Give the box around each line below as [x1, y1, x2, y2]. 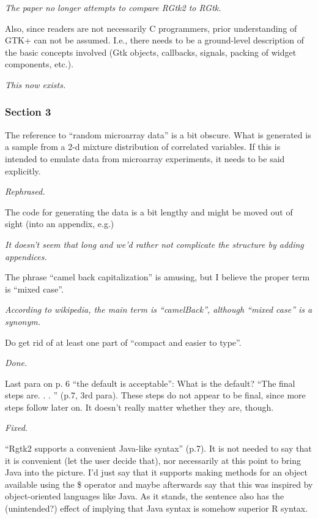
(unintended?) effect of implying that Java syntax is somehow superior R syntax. [5, 502, 308, 515]
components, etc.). [5, 58, 74, 70]
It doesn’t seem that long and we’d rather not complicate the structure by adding [5, 237, 304, 250]
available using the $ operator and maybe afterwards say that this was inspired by [5, 477, 313, 490]
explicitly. [5, 164, 41, 177]
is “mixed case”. [5, 282, 64, 295]
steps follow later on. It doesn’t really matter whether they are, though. [5, 400, 274, 413]
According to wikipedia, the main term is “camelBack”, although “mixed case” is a [5, 303, 312, 316]
